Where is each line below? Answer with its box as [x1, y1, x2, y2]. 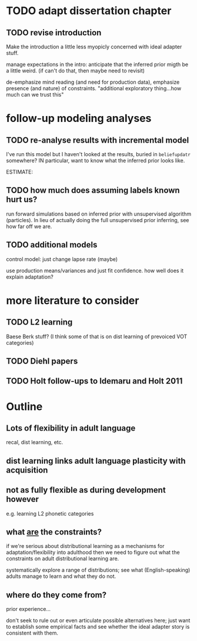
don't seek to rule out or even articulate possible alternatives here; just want [6, 617, 191, 624]
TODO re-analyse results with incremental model [6, 135, 189, 145]
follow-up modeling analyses [6, 112, 152, 125]
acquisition [6, 465, 48, 475]
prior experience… [6, 606, 51, 613]
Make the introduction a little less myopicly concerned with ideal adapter [6, 43, 182, 50]
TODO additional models [6, 240, 98, 250]
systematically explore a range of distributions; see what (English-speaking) [6, 567, 191, 574]
